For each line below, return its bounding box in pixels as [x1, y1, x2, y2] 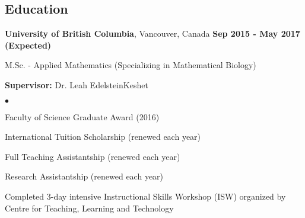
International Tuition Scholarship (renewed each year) [5, 130, 201, 143]
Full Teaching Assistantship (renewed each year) [5, 150, 180, 162]
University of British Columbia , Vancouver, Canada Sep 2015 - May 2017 [5, 27, 300, 40]
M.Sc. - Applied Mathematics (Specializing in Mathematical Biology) [5, 59, 256, 71]
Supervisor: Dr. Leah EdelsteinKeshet [5, 78, 148, 91]
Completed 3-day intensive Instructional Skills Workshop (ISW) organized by [5, 190, 286, 202]
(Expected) [5, 39, 52, 51]
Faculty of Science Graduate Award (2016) [5, 110, 160, 123]
